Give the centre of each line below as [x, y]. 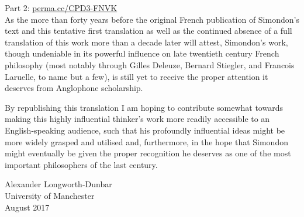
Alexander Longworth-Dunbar [58, 184]
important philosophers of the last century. [81, 164]
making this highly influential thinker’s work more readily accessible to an [137, 119]
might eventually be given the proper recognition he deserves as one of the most [148, 153]
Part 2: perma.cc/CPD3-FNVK [61, 8]
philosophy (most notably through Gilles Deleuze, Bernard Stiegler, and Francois [150, 64]
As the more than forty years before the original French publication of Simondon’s [152, 19]
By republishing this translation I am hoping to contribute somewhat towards [144, 107]
